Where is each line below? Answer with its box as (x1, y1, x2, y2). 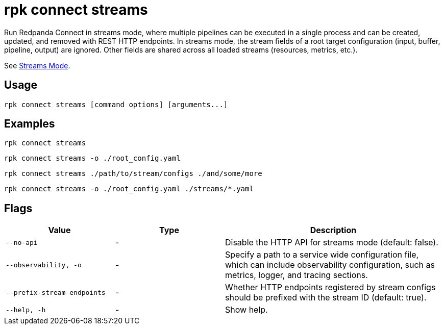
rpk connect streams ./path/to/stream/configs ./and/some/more (4, 169, 262, 178)
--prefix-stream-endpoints (6, 288, 106, 296)
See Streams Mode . (4, 61, 70, 70)
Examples (4, 117, 55, 131)
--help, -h (6, 306, 46, 314)
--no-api (6, 238, 38, 246)
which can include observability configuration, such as (225, 260, 435, 270)
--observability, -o (6, 261, 82, 269)
